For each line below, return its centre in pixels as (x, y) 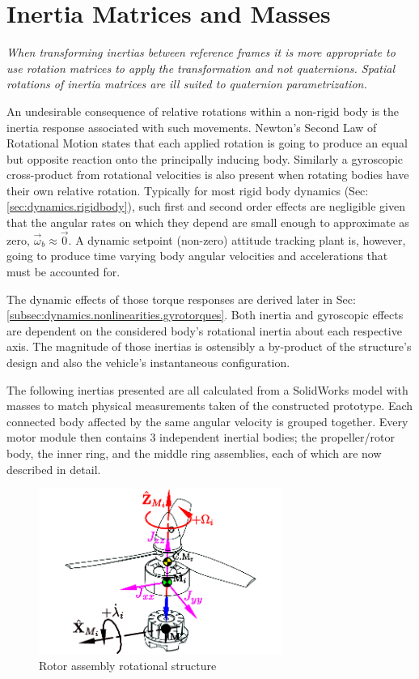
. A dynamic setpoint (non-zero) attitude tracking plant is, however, (237, 239)
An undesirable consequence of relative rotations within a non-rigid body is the (203, 111)
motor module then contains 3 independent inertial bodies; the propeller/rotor (201, 437)
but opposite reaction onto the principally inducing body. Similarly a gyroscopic (205, 158)
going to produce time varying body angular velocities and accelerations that (197, 256)
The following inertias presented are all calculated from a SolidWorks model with (207, 389)
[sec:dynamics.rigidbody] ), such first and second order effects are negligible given (206, 206)
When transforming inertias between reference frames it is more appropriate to (201, 52)
